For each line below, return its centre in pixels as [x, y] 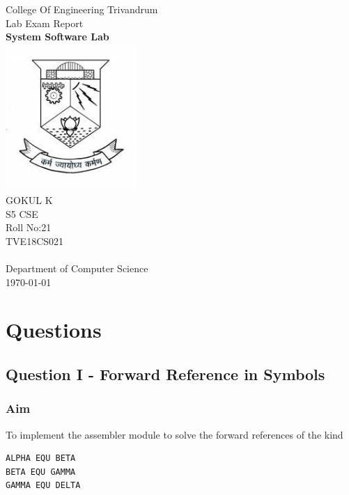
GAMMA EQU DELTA [43, 486]
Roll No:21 [29, 227]
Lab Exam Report [45, 23]
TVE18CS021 [35, 241]
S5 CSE [22, 213]
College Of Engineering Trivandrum [82, 9]
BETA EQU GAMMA [41, 472]
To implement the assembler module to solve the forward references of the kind [174, 434]
